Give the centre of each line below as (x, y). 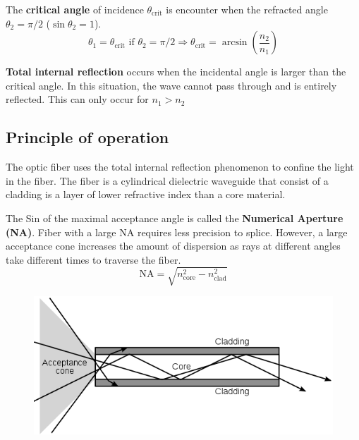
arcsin (235, 43)
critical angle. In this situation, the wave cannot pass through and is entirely (171, 85)
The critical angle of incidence (75, 9)
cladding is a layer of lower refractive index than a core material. (146, 194)
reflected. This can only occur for (77, 99)
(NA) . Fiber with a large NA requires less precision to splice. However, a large (177, 232)
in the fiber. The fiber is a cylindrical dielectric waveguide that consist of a (167, 180)
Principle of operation (87, 137)
